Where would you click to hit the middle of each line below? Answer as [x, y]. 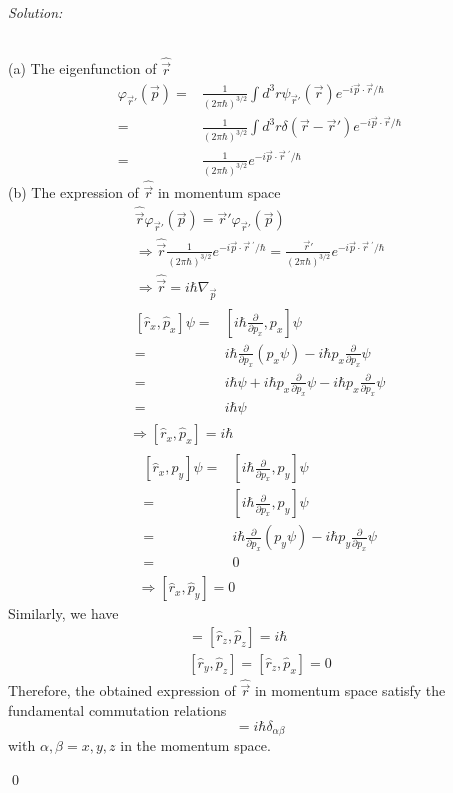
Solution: [35, 12]
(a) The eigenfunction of [82, 68]
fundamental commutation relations [117, 710]
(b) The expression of [73, 192]
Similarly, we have [63, 613]
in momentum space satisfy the [350, 690]
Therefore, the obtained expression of [122, 690]
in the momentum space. [195, 745]
